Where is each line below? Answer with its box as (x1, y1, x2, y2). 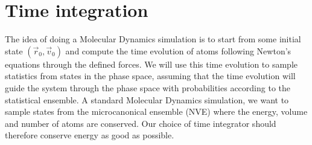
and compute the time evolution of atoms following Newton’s (65, 44, 291, 57)
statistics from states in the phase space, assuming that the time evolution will (5, 69, 296, 82)
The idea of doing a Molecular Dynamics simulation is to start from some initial (5, 33, 301, 45)
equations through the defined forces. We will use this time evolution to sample (5, 57, 298, 70)
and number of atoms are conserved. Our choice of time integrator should (5, 117, 276, 129)
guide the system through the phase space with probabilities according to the (5, 81, 291, 94)
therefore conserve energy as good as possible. (5, 129, 174, 141)
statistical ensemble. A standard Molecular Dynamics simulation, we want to (5, 93, 289, 106)
